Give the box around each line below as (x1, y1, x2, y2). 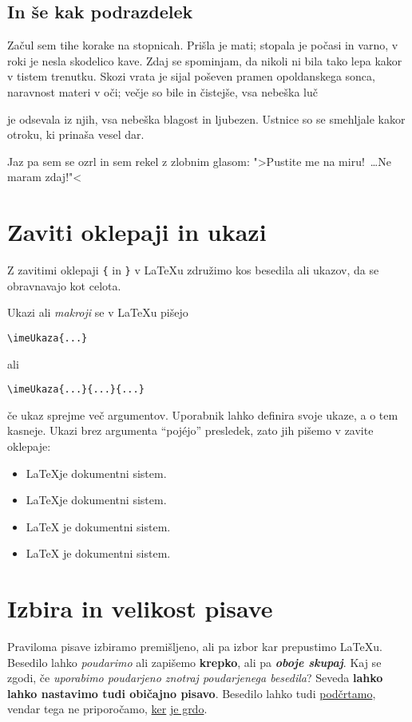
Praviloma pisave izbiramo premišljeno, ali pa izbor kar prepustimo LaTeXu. (7, 638, 382, 655)
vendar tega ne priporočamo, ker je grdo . (7, 700, 208, 717)
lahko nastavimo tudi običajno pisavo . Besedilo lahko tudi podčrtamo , (7, 685, 376, 701)
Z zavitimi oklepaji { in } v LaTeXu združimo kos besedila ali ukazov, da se (7, 262, 379, 278)
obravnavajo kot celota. (7, 277, 121, 294)
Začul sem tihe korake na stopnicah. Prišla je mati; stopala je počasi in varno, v (7, 37, 398, 53)
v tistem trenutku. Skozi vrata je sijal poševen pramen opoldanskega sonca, (7, 68, 375, 85)
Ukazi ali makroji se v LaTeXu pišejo (7, 304, 188, 321)
